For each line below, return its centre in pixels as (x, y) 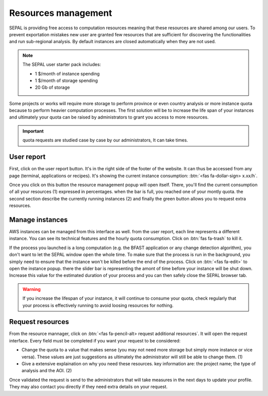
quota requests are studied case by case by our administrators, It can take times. (105, 140)
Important (33, 131)
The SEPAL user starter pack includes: (62, 65)
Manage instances (38, 220)
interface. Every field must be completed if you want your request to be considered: (95, 340)
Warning (32, 289)
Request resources (39, 322)
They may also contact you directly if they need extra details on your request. (88, 387)
